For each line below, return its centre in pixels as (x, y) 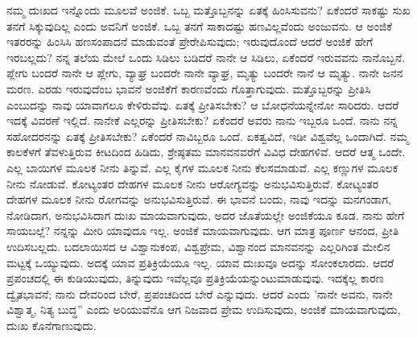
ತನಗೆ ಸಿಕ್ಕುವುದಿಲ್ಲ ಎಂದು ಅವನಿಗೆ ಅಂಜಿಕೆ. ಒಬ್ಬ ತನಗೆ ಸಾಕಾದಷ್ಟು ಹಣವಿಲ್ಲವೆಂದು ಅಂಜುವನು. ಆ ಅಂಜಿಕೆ (200, 25)
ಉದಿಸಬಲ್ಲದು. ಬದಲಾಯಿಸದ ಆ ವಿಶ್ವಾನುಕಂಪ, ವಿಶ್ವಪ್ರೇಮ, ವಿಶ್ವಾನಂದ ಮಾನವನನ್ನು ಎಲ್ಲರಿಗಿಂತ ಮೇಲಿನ (198, 246)
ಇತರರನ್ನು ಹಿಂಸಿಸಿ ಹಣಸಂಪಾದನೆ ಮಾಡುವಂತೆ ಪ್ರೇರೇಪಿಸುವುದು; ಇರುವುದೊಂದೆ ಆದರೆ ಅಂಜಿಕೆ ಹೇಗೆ (190, 41)
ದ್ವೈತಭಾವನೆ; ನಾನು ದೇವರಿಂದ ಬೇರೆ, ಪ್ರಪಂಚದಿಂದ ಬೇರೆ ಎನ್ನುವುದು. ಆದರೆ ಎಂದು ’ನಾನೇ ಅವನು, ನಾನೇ (200, 293)
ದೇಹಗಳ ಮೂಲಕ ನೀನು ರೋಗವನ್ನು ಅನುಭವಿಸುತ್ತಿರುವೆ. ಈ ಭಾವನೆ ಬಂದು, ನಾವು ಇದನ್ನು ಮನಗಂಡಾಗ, (199, 199)
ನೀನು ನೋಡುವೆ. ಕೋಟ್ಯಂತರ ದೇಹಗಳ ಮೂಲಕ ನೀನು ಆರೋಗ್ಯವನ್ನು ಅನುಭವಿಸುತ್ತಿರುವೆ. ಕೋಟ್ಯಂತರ (193, 183)
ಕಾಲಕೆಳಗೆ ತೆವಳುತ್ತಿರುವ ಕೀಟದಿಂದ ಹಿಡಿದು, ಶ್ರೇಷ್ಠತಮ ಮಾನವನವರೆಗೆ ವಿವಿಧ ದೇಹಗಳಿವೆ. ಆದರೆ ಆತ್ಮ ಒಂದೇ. (206, 152)
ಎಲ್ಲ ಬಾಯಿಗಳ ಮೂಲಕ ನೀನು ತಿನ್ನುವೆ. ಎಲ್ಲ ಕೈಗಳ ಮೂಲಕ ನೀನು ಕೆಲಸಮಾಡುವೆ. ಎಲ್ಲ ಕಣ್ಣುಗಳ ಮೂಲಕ (202, 167)
